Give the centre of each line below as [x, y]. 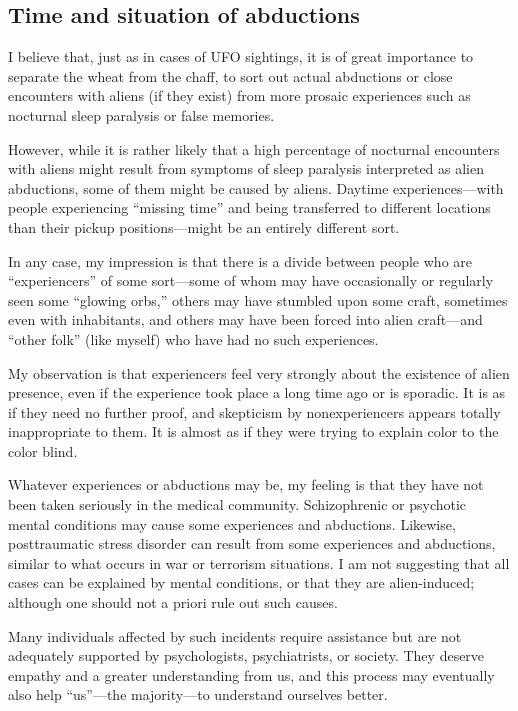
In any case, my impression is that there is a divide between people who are [240, 260]
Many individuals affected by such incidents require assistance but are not [235, 635]
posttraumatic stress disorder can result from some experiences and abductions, [252, 543]
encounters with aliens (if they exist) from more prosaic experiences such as [239, 95]
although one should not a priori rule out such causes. [173, 602]
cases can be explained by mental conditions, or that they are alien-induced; [241, 582]
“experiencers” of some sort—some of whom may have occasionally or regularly [251, 280]
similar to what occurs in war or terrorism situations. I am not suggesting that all [259, 562]
